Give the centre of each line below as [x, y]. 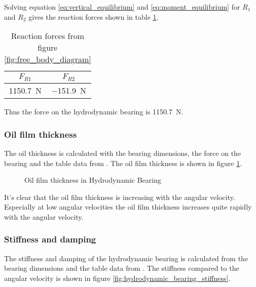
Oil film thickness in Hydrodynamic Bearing [93, 180]
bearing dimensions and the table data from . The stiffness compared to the [122, 268]
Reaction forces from [48, 36]
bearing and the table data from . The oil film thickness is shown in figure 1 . [123, 163]
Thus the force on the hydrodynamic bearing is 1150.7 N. [94, 112]
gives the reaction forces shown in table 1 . [94, 16]
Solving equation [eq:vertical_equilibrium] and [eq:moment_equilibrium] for [122, 7]
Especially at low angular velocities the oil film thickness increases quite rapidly [128, 207]
